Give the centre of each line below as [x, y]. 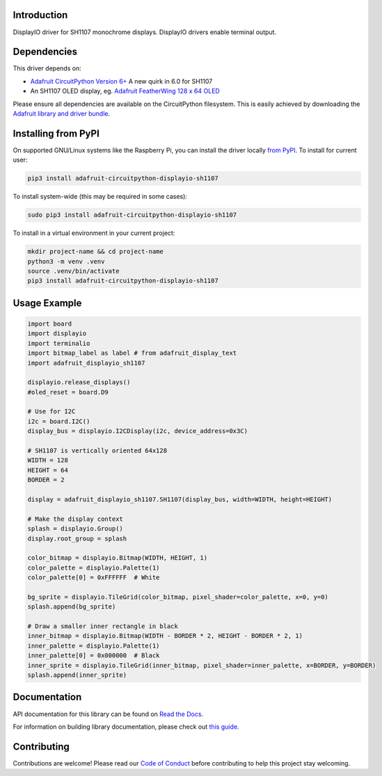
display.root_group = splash [77, 538]
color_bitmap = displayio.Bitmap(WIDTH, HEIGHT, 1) [118, 558]
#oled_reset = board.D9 [68, 392]
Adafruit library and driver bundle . [62, 113]
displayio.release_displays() [79, 382]
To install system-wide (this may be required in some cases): [100, 197]
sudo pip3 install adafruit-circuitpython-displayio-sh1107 [132, 215]
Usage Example [47, 303]
